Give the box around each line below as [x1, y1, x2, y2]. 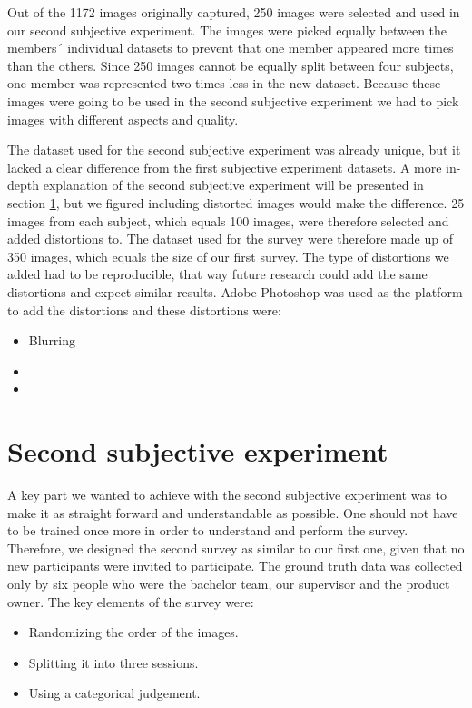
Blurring [28, 331, 76, 350]
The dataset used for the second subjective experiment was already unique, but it [7, 140, 461, 159]
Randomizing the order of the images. [28, 623, 239, 642]
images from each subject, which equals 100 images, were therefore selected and [7, 211, 449, 230]
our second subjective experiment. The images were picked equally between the [7, 20, 447, 39]
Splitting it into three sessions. [28, 653, 199, 672]
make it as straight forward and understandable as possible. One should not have [7, 503, 458, 522]
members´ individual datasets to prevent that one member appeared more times [7, 38, 454, 57]
